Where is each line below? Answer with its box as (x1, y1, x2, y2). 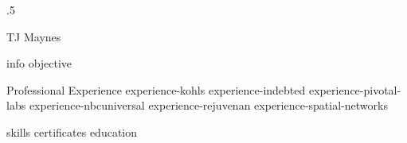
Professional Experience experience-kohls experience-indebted (6, 81, 306, 98)
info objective (6, 55, 72, 71)
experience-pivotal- (309, 81, 401, 98)
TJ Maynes (6, 28, 61, 44)
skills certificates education (6, 123, 138, 140)
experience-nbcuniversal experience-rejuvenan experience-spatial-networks (29, 97, 388, 114)
